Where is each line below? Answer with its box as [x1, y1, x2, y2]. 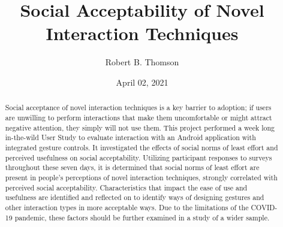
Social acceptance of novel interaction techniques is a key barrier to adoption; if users [5, 102, 272, 113]
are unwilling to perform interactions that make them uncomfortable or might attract [5, 112, 272, 122]
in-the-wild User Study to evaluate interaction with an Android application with [5, 132, 256, 143]
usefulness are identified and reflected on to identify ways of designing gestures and [5, 192, 264, 202]
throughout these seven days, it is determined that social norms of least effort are [5, 162, 260, 172]
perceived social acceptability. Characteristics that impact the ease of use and [5, 182, 248, 192]
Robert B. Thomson [105, 56, 179, 68]
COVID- [251, 202, 278, 212]
